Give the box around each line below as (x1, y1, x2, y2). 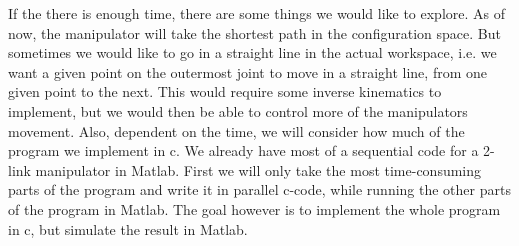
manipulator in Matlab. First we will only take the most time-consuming (35, 159, 482, 180)
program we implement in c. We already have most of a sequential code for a (8, 140, 479, 161)
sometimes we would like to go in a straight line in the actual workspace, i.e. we (8, 42, 497, 63)
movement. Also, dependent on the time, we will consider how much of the (8, 120, 465, 141)
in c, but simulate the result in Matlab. (8, 218, 248, 239)
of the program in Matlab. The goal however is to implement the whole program (8, 198, 501, 219)
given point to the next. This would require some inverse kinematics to (8, 81, 442, 102)
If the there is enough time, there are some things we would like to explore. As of (8, 3, 506, 23)
